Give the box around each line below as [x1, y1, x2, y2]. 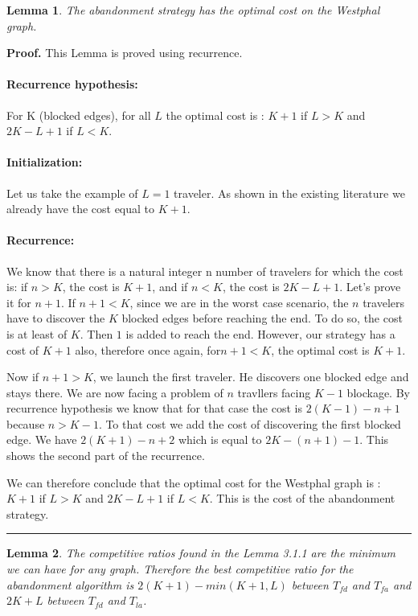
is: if [6, 278, 28, 295]
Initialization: [6, 154, 83, 170]
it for [6, 294, 31, 310]
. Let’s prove [339, 278, 401, 295]
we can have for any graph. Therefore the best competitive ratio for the [6, 561, 354, 577]
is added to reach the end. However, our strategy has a [125, 325, 395, 342]
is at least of [6, 325, 68, 342]
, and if [152, 278, 188, 295]
